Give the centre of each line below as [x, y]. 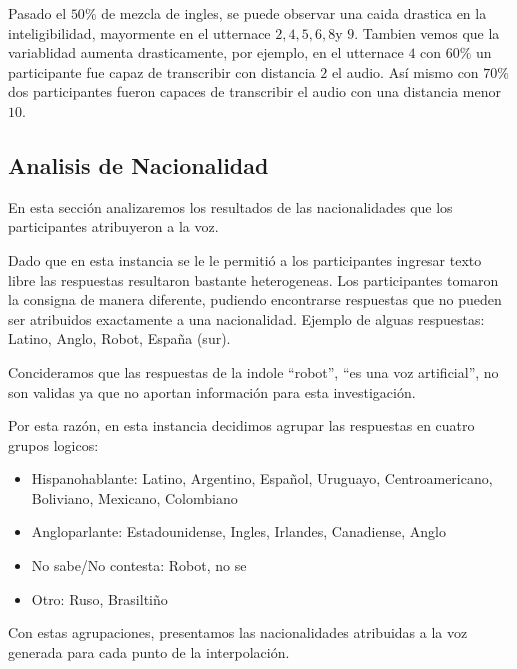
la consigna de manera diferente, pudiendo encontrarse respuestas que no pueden [255, 299]
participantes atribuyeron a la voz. [113, 226]
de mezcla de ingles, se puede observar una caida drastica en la [294, 13]
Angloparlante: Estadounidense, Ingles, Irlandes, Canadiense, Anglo [238, 531]
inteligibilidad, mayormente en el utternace [139, 32]
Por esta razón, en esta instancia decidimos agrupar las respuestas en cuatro [241, 425]
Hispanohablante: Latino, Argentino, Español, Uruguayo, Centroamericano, [262, 478]
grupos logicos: [53, 444]
